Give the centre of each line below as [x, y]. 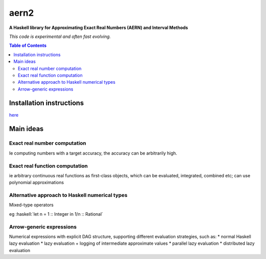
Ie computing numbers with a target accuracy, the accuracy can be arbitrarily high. [93, 153]
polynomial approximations [36, 183]
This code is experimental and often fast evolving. [60, 36]
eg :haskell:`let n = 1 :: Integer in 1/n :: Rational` [56, 214]
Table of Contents [28, 46]
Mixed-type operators [31, 205]
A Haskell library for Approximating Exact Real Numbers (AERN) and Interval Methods [99, 28]
